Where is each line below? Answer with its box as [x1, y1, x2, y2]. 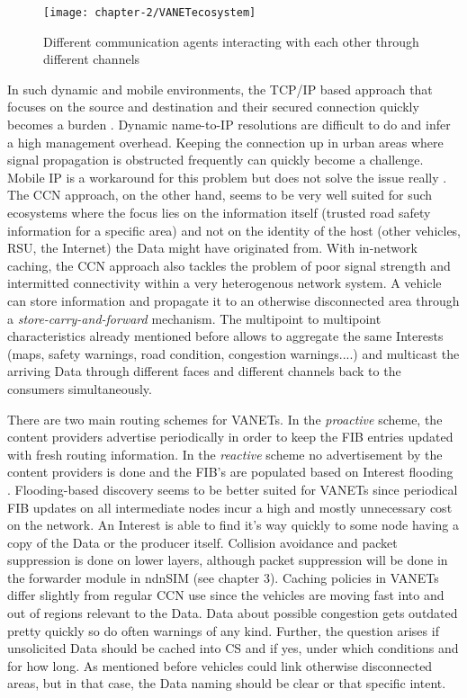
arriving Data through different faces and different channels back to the [7, 362, 401, 380]
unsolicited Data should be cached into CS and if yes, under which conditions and [7, 639, 459, 658]
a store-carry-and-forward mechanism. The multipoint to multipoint [7, 309, 382, 327]
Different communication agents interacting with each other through [43, 31, 419, 50]
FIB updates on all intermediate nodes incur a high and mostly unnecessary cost [7, 497, 453, 516]
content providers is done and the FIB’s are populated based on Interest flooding [7, 462, 454, 481]
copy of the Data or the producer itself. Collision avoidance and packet [7, 532, 398, 551]
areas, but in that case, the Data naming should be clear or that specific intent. [7, 674, 446, 693]
